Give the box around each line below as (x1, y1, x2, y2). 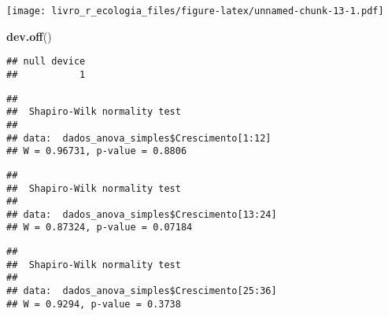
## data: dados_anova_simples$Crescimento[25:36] (6, 285, 277, 297)
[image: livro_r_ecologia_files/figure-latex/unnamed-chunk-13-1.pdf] (6, 6, 384, 17)
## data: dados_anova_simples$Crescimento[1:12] (6, 132, 272, 144)
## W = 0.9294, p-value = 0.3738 (6, 298, 181, 310)
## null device (6, 56, 86, 68)
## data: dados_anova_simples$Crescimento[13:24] (6, 208, 277, 220)
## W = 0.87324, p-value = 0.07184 (6, 222, 193, 233)
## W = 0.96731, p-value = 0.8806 (6, 145, 187, 157)
